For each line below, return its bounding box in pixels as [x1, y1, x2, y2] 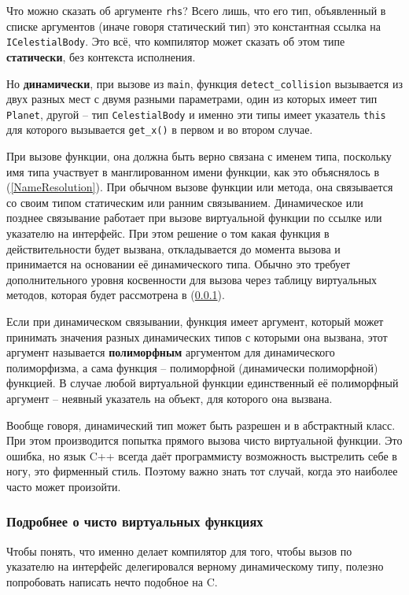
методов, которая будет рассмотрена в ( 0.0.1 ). [6, 286, 225, 303]
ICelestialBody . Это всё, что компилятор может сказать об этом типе [6, 33, 345, 50]
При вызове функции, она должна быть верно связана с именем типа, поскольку [6, 148, 392, 164]
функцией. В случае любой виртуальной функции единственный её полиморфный [6, 375, 399, 391]
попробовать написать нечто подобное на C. [6, 573, 218, 589]
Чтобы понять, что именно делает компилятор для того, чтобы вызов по [6, 542, 352, 559]
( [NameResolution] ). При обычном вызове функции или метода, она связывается [6, 179, 393, 195]
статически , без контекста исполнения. [6, 48, 196, 65]
